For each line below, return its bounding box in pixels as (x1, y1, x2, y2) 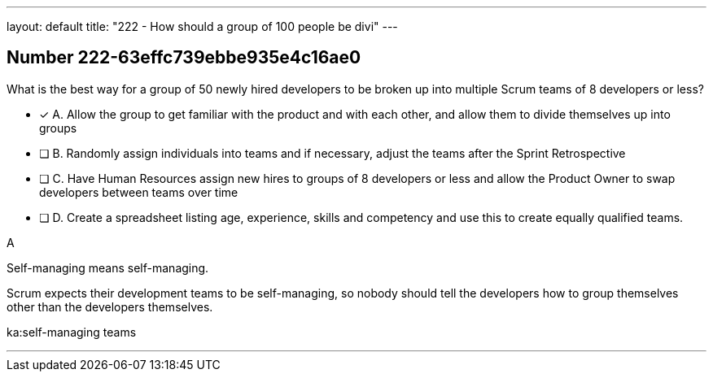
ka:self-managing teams (7, 324, 137, 339)
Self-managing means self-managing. (7, 260, 209, 275)
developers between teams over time (39, 185, 238, 199)
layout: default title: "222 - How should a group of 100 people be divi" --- (7, 20, 398, 33)
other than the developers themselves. (7, 299, 213, 314)
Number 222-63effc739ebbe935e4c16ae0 (7, 47, 361, 68)
